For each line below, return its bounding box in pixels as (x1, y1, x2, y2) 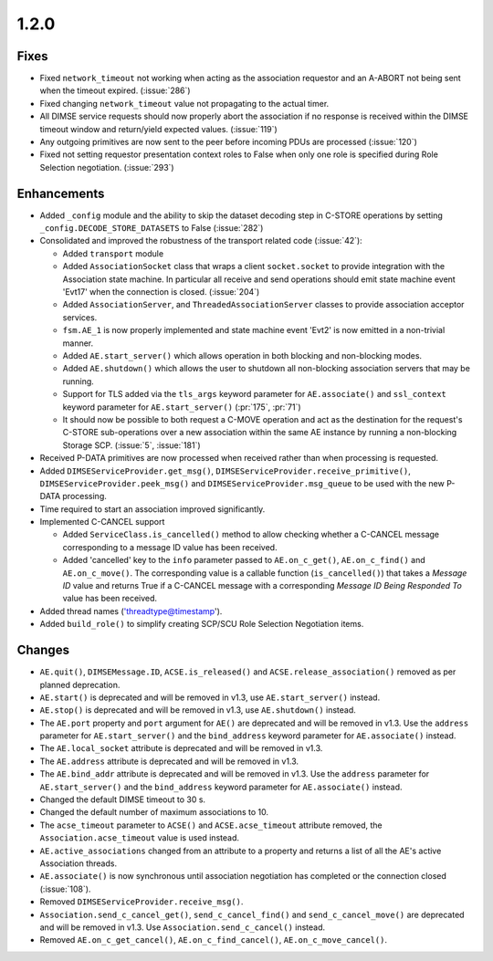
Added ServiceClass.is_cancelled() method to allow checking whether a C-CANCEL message (62, 529, 440, 540)
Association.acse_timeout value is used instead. (39, 832, 239, 843)
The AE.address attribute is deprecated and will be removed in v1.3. (39, 756, 299, 767)
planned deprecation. (39, 679, 121, 690)
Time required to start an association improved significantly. (39, 503, 266, 515)
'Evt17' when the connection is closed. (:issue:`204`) (62, 287, 260, 298)
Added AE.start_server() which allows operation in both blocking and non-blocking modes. (62, 350, 423, 360)
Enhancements (16, 185, 105, 201)
